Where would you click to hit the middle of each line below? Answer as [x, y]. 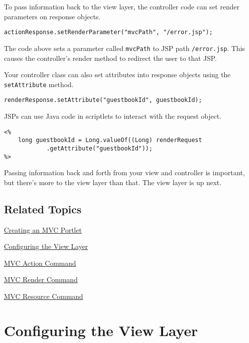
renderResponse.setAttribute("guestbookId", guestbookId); [103, 100]
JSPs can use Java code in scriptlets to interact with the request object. [113, 116]
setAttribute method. [39, 84]
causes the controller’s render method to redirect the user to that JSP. [110, 58]
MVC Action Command [40, 263]
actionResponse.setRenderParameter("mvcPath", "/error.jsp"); [108, 32]
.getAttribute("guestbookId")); [99, 148]
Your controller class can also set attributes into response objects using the [117, 74]
